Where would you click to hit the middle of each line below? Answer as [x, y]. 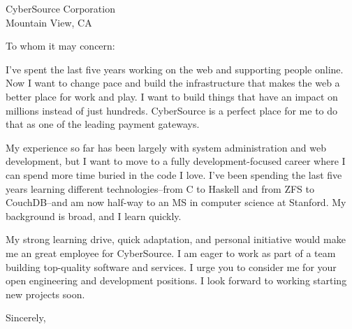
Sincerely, [26, 317]
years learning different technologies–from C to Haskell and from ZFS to [160, 188]
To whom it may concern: [60, 46]
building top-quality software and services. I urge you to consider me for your [171, 266]
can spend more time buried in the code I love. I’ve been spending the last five [174, 174]
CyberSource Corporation [60, 8]
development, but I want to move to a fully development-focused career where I [176, 161]
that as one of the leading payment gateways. [103, 124]
